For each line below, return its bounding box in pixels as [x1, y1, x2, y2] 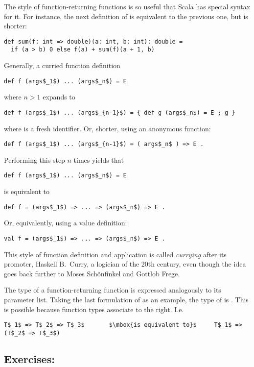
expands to [43, 92, 75, 102]
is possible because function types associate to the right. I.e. [4, 304, 184, 314]
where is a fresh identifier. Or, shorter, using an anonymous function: [4, 123, 211, 133]
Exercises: [4, 351, 55, 366]
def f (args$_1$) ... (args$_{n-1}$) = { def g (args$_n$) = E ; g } [4, 109, 235, 116]
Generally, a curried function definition [4, 60, 120, 71]
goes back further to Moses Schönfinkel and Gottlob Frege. [4, 268, 180, 278]
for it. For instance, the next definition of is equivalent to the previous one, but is [4, 11, 248, 21]
